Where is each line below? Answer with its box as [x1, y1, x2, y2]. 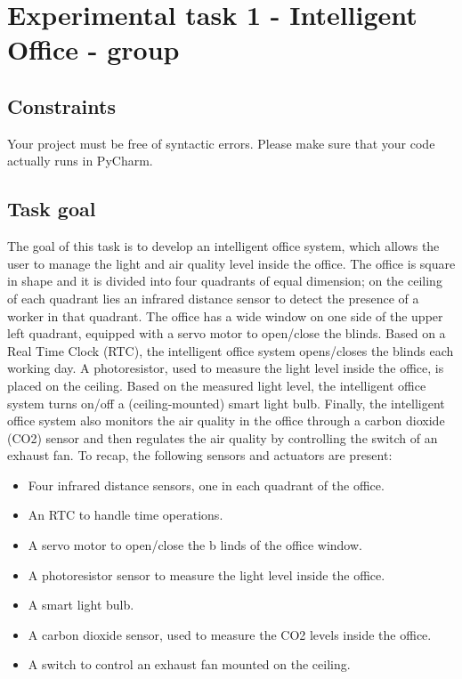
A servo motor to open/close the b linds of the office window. [28, 536, 362, 554]
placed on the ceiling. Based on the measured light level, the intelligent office [7, 376, 426, 394]
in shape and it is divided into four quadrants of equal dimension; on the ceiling [7, 271, 442, 290]
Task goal [7, 195, 96, 222]
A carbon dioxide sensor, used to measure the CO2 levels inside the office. [28, 625, 432, 643]
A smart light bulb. [28, 595, 134, 614]
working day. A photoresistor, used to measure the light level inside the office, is [7, 359, 444, 377]
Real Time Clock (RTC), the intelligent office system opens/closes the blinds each [7, 341, 454, 360]
